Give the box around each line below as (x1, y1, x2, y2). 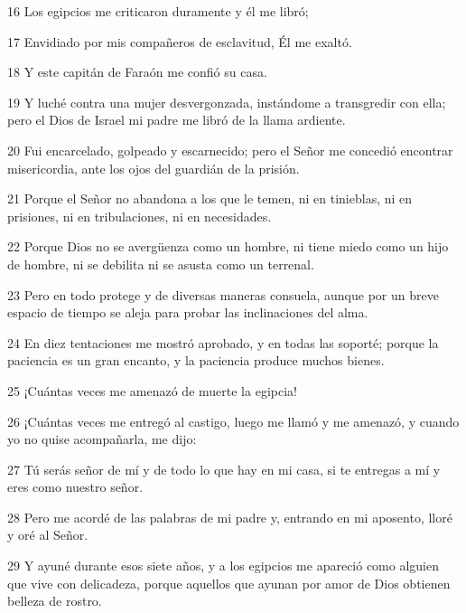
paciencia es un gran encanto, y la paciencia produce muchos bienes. (7, 351, 385, 370)
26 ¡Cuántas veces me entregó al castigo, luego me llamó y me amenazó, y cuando (7, 411, 460, 430)
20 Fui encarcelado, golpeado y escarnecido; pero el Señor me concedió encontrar (7, 140, 453, 159)
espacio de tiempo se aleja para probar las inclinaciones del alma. (7, 303, 368, 322)
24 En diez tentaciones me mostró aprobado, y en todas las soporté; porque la (7, 333, 439, 352)
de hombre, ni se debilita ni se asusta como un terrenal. (7, 254, 314, 273)
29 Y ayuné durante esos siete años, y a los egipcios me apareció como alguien (7, 556, 440, 575)
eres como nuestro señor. (7, 477, 144, 496)
